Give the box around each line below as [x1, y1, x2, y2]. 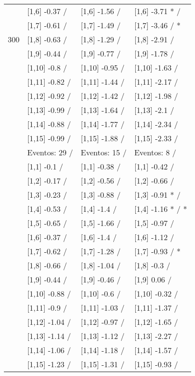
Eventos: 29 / [27, 147, 73, 158]
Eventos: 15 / [81, 147, 127, 158]
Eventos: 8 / [134, 147, 177, 158]
